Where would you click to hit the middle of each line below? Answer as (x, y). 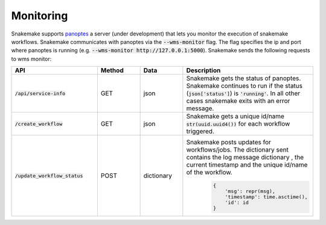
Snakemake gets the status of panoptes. (244, 78)
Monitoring (40, 16)
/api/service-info (40, 93)
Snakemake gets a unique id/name (235, 116)
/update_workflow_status (49, 175)
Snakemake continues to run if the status (245, 86)
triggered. (200, 131)
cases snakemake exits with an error (238, 101)
